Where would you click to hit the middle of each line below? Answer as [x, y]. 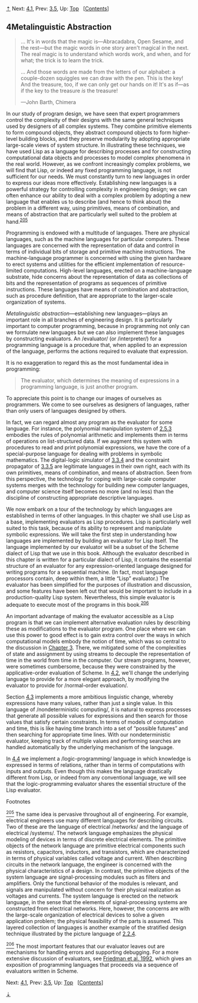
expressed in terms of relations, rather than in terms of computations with [95, 765]
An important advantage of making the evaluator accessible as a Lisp [90, 616]
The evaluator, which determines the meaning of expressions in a [100, 381]
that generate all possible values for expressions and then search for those [97, 716]
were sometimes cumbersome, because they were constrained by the [91, 667]
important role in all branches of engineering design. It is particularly [89, 320]
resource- [173, 264]
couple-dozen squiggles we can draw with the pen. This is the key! [102, 78]
